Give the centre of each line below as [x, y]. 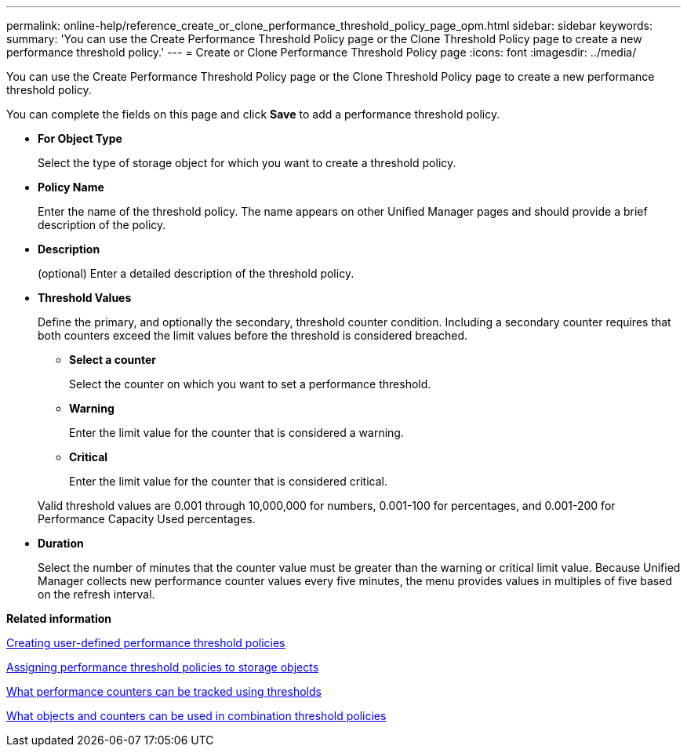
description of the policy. [102, 225]
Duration [61, 543]
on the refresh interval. [96, 594]
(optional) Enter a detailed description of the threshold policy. [196, 273]
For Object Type [80, 138]
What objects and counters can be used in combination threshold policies [196, 716]
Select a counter [113, 360]
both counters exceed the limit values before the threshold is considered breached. [253, 335]
